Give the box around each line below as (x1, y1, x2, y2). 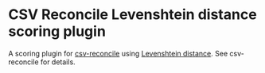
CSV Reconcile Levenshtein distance (8, 6, 257, 24)
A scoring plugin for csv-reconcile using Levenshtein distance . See (8, 48, 228, 58)
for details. (40, 57, 76, 67)
